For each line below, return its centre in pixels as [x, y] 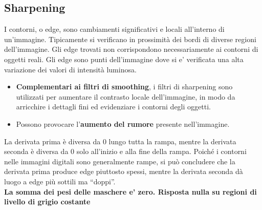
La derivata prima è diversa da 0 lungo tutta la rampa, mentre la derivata [120, 141]
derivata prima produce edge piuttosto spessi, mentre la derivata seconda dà [124, 171]
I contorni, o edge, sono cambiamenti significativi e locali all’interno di [114, 29]
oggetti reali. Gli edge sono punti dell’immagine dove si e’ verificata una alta [124, 59]
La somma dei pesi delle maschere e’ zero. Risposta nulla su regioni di [130, 191]
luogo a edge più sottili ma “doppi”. [60, 181]
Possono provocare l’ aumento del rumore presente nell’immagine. [123, 123]
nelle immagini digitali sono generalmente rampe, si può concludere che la [120, 161]
